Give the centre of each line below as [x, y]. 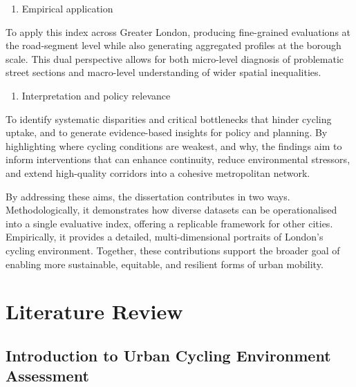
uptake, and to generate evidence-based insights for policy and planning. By [167, 132]
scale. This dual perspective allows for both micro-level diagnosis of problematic [175, 58]
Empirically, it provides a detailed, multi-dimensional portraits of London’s [165, 237]
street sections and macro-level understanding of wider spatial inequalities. [163, 72]
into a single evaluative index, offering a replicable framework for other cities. [169, 223]
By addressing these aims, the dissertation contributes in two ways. [148, 196]
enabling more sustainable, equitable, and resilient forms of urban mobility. [165, 264]
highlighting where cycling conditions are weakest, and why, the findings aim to [174, 145]
